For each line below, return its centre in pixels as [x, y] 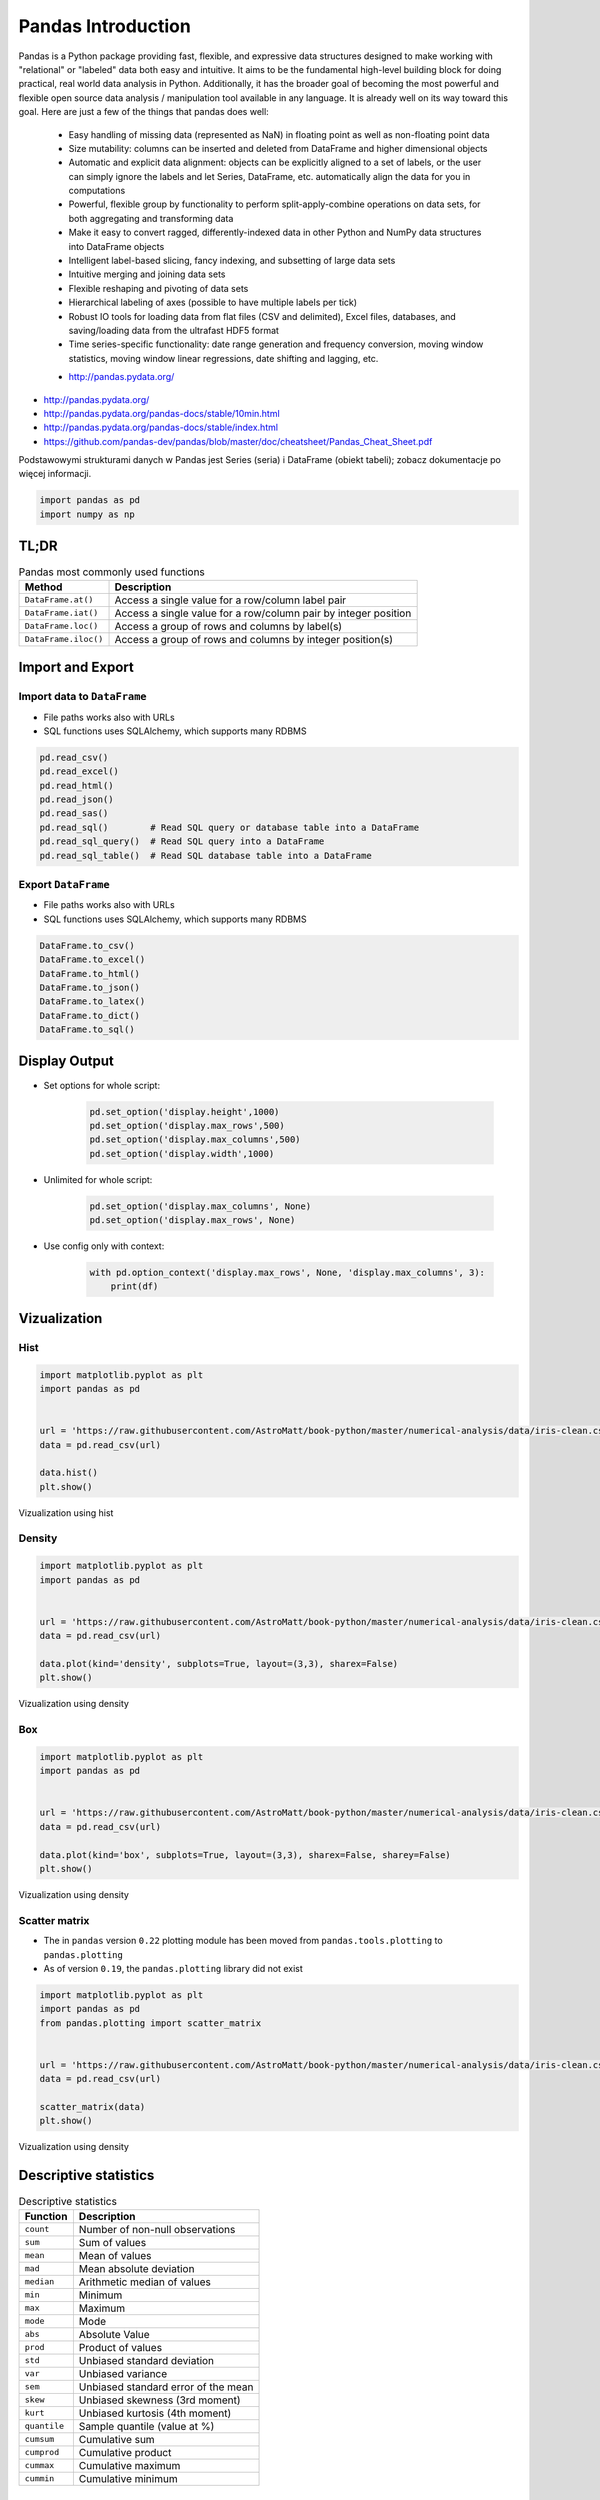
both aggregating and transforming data [151, 218]
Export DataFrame [64, 884]
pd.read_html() [76, 785]
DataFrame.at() [59, 600]
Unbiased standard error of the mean [166, 2387]
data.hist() [69, 1473]
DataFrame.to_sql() [87, 1029]
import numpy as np [87, 514]
